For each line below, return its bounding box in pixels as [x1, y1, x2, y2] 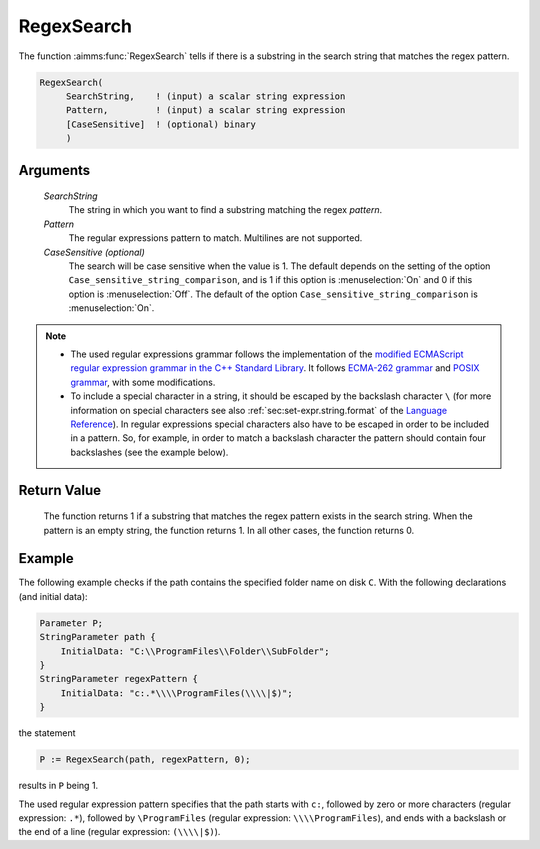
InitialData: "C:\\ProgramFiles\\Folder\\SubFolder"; [60, 645, 330, 657]
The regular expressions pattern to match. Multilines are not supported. [68, 232, 363, 244]
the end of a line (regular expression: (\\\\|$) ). [18, 826, 221, 838]
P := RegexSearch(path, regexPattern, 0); [39, 754, 251, 765]
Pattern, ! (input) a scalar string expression [65, 105, 346, 116]
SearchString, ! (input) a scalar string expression [65, 90, 346, 102]
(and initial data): [18, 590, 89, 602]
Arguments [18, 161, 91, 179]
